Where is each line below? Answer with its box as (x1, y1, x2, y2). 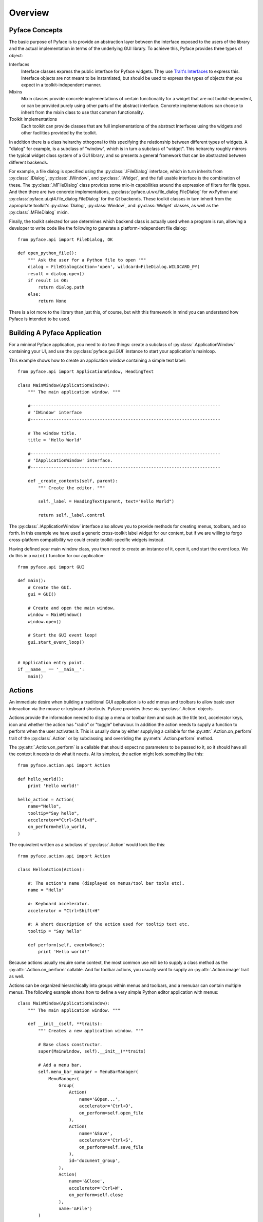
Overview (9, 7, 49, 18)
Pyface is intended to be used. (9, 316, 71, 322)
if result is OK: (27, 278, 69, 283)
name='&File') (58, 1206, 93, 1212)
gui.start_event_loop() (27, 639, 85, 645)
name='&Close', (69, 1178, 105, 1184)
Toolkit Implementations (9, 116, 57, 122)
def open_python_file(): (18, 250, 77, 256)
